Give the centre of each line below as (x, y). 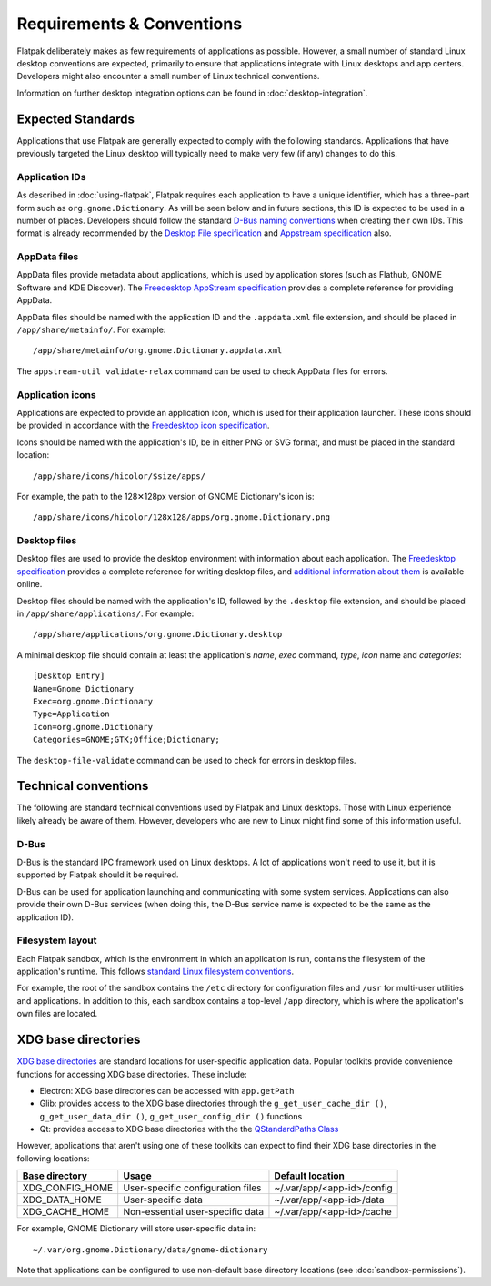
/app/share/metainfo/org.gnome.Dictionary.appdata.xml (158, 351)
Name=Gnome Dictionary (84, 689)
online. (30, 584)
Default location (310, 1176)
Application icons (56, 394)
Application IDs (51, 177)
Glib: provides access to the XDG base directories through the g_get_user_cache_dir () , (213, 1104)
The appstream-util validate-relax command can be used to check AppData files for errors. (202, 371)
